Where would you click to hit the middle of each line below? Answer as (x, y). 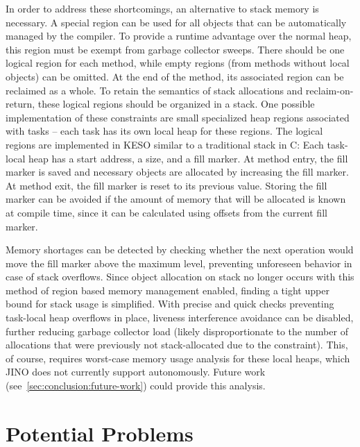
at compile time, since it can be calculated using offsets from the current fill (166, 212)
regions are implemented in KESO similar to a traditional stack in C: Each (165, 144)
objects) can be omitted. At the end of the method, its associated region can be (175, 76)
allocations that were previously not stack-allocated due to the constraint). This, (177, 345)
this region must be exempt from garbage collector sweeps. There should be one (175, 49)
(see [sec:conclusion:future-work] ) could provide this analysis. (136, 386)
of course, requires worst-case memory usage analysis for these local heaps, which (178, 358)
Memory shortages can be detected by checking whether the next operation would (180, 250)
